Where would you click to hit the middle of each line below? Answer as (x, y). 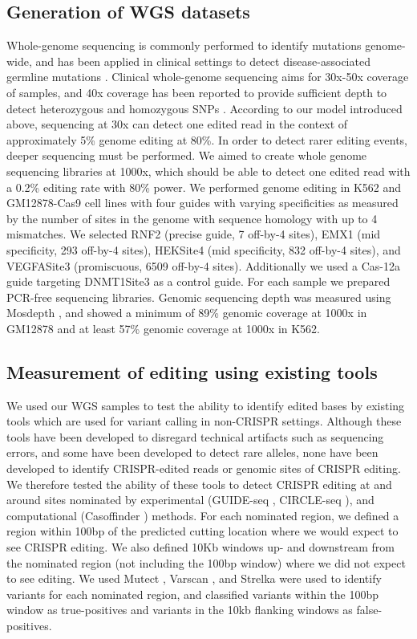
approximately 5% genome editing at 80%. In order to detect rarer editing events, (207, 139)
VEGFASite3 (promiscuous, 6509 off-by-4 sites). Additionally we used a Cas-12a (203, 265)
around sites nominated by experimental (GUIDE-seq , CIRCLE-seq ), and (190, 500)
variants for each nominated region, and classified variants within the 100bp (193, 594)
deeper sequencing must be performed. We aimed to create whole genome (187, 155)
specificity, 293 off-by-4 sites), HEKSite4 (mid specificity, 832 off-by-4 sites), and (204, 249)
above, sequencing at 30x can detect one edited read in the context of (177, 124)
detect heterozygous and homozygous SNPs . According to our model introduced (204, 108)
